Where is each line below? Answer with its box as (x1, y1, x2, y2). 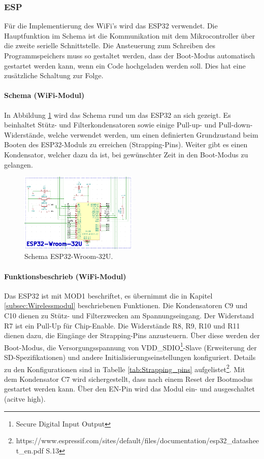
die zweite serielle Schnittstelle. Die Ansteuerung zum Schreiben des (4, 40, 215, 51)
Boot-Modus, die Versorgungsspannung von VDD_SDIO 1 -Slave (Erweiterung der (4, 340, 257, 352)
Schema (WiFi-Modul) (4, 90, 85, 101)
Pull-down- (218, 119, 253, 130)
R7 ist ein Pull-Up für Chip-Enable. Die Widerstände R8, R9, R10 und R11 (4, 320, 240, 331)
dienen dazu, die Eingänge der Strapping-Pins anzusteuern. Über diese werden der (4, 330, 260, 341)
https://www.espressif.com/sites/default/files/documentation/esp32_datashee (16, 435, 259, 446)
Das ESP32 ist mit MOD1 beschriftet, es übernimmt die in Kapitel (4, 290, 213, 301)
